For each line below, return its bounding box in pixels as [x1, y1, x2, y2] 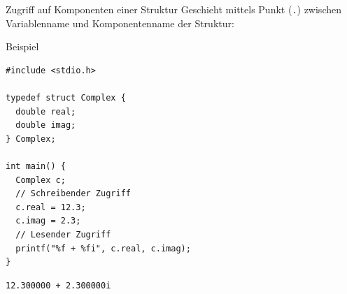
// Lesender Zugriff [15, 229, 111, 240]
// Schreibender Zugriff [15, 189, 131, 199]
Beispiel [6, 39, 39, 54]
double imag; [15, 120, 76, 131]
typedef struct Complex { [6, 93, 126, 103]
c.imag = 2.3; [15, 216, 81, 226]
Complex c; [15, 175, 66, 185]
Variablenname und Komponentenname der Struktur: [6, 15, 234, 30]
